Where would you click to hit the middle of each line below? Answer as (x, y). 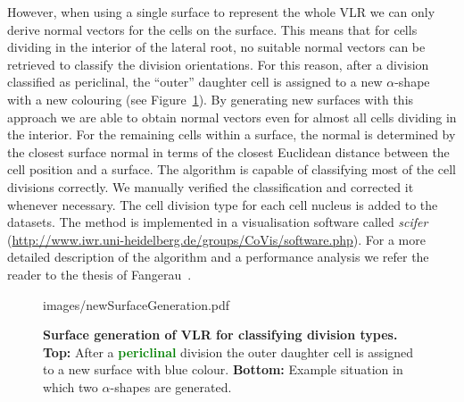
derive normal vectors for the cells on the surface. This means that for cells (212, 29)
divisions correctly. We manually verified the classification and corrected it (211, 186)
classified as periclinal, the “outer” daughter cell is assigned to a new (195, 82)
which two (70, 386)
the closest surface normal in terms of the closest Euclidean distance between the (228, 151)
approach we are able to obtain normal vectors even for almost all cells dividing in (232, 117)
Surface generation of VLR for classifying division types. (220, 335)
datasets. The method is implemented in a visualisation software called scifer (218, 222)
